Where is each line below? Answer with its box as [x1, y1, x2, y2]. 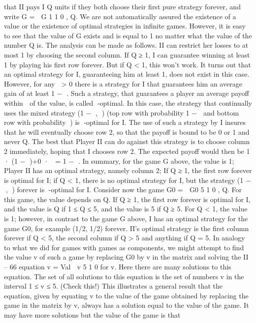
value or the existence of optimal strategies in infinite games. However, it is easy [4, 21, 246, 31]
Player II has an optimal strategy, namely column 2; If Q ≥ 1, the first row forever [4, 165, 252, 176]
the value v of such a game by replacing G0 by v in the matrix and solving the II [4, 252, 249, 262]
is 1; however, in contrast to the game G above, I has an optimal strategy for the [4, 213, 248, 224]
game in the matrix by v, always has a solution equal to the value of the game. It [4, 300, 249, 310]
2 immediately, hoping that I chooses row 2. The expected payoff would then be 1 [4, 146, 250, 156]
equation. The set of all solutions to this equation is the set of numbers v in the [4, 271, 244, 281]
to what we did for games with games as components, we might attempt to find [4, 242, 244, 252]
